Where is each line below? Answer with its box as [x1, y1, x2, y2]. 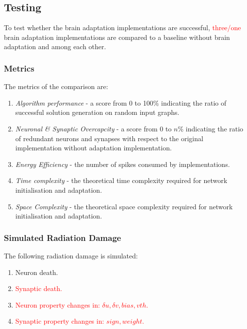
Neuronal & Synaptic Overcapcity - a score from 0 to [15, 123, 172, 133]
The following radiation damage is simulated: [4, 250, 138, 260]
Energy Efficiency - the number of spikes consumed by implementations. [15, 159, 230, 169]
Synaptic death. [15, 283, 62, 293]
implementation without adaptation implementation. [15, 143, 172, 153]
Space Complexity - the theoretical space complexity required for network [15, 201, 233, 211]
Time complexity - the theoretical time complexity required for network [15, 175, 228, 185]
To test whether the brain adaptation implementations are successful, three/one [4, 22, 241, 33]
